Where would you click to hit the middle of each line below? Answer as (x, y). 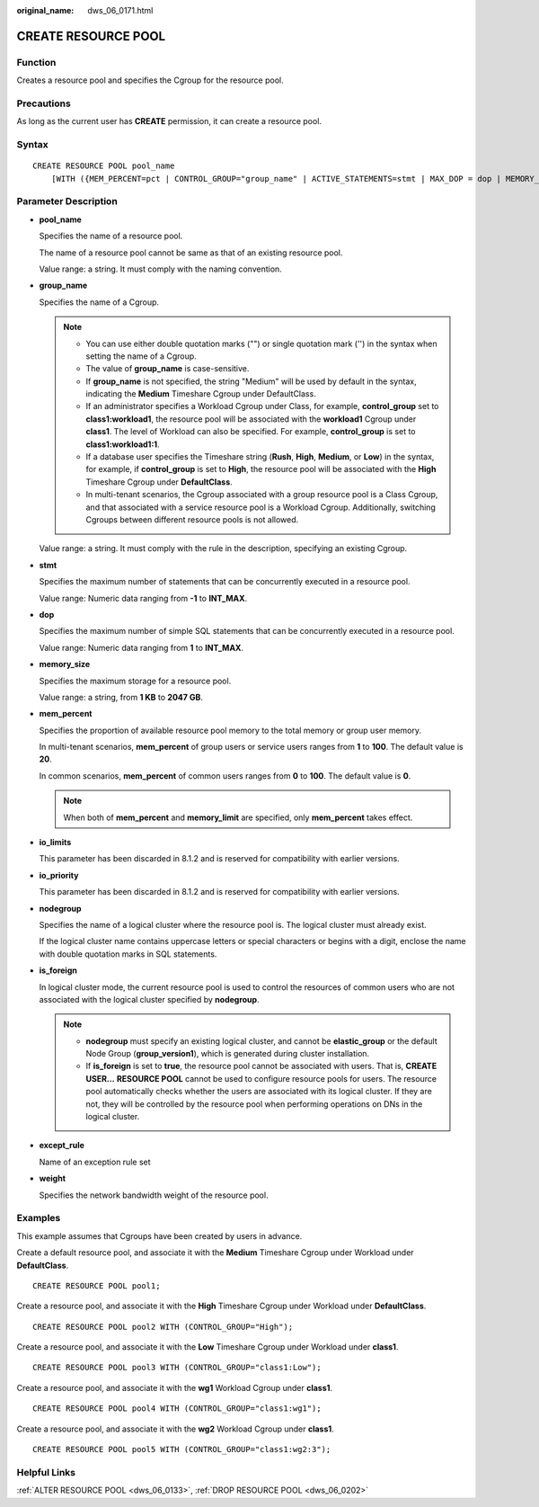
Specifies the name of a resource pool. (111, 236)
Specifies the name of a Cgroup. (99, 302)
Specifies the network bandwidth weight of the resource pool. (154, 1195)
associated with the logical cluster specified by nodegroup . (149, 999)
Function (36, 62)
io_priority (59, 875)
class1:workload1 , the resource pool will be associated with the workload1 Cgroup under (251, 419)
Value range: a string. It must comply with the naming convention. (160, 269)
